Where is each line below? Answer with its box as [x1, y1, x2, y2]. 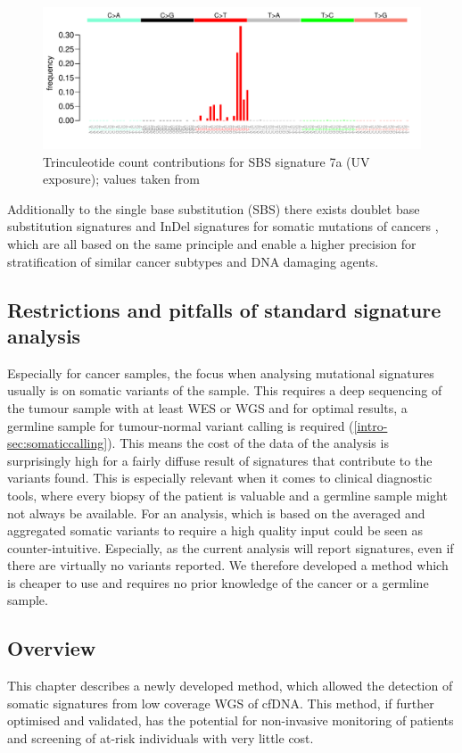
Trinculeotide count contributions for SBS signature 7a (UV [43, 152, 370, 170]
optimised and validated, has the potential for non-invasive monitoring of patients [7, 711, 454, 730]
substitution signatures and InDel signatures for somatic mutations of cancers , [7, 217, 439, 236]
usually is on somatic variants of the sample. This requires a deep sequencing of [7, 381, 442, 400]
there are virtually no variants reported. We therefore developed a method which [7, 556, 449, 575]
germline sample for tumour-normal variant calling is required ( [7, 416, 354, 434]
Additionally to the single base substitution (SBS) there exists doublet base [7, 199, 420, 218]
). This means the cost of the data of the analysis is [107, 434, 389, 452]
